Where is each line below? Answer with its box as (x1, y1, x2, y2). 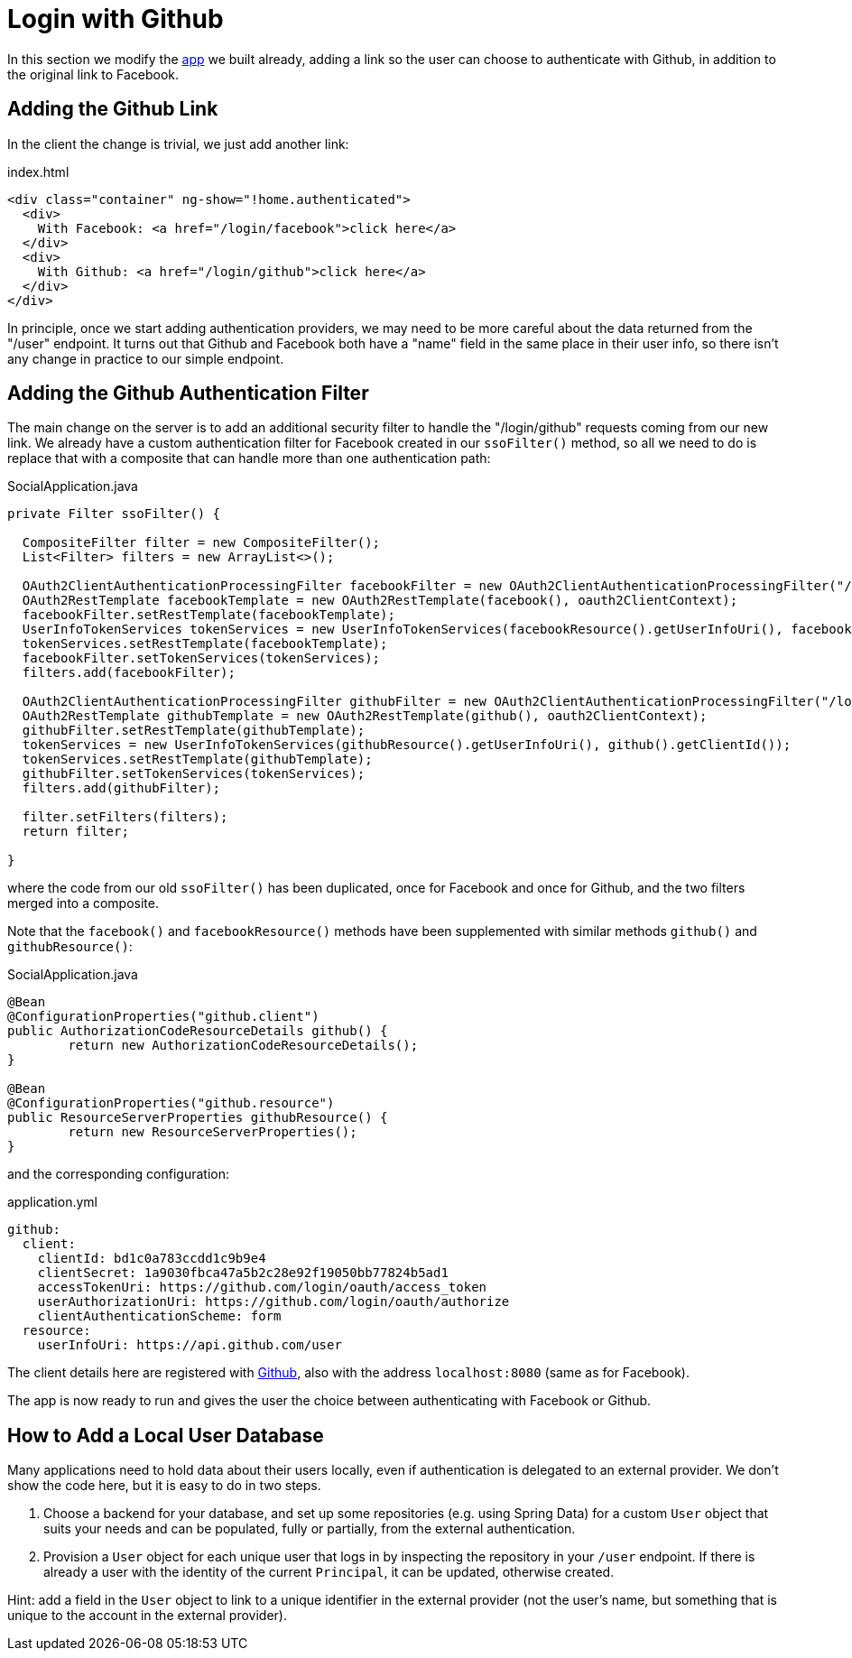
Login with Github (7, 4, 224, 34)
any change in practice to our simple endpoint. (7, 350, 284, 366)
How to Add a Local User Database (7, 1423, 324, 1447)
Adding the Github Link (7, 97, 218, 121)
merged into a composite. (7, 895, 159, 912)
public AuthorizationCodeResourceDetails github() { (7, 1024, 388, 1039)
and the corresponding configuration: (7, 1166, 229, 1182)
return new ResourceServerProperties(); (68, 1125, 357, 1140)
